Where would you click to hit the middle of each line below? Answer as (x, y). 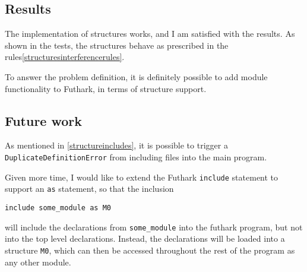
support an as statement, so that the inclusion (89, 189)
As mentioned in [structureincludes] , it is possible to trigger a (116, 145)
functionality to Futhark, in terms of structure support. (106, 88)
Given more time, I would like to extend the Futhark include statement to (142, 177)
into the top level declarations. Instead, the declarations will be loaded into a (145, 238)
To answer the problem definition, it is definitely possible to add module (136, 76)
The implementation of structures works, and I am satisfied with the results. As (150, 34)
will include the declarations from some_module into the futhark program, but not (154, 227)
